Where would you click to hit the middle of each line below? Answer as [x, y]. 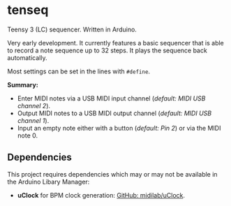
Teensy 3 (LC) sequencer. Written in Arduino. [72, 29]
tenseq [28, 10]
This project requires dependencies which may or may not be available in [112, 174]
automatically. [27, 57]
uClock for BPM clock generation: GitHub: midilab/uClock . [101, 195]
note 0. [28, 135]
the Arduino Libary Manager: [49, 182]
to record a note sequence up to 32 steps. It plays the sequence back [107, 50]
